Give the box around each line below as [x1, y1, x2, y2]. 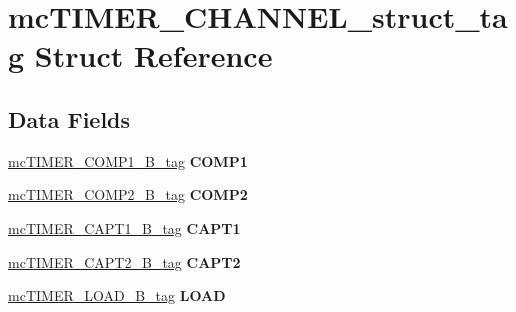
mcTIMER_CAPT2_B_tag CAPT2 [8, 251, 241, 272]
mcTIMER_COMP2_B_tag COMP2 [8, 184, 248, 205]
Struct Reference [34, 35, 273, 76]
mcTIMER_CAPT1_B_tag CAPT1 [8, 217, 241, 238]
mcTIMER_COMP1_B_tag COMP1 [8, 150, 248, 171]
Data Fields [8, 103, 131, 134]
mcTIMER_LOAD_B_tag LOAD [8, 285, 226, 306]
